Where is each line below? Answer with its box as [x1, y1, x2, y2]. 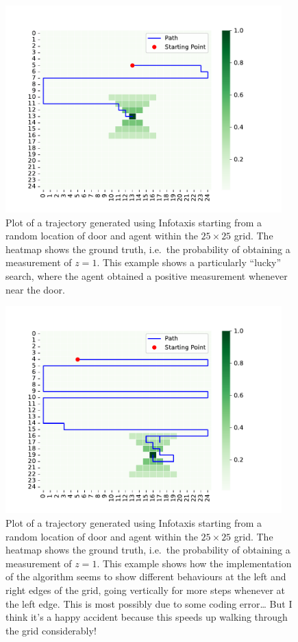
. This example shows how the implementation [97, 556, 292, 570]
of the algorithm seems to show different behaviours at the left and [5, 569, 286, 584]
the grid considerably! [5, 623, 97, 637]
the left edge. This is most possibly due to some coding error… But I [5, 596, 293, 610]
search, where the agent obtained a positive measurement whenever [5, 269, 288, 283]
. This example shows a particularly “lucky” [97, 255, 282, 270]
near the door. [5, 282, 65, 296]
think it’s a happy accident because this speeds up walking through [5, 610, 288, 624]
